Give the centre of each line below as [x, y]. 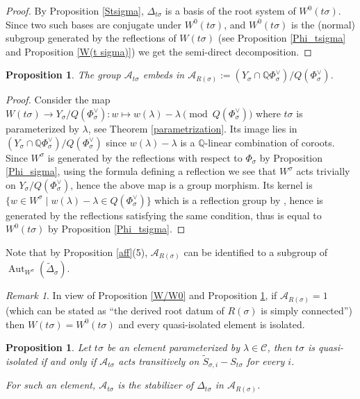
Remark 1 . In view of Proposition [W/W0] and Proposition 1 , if [141, 295]
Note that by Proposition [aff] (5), [77, 252]
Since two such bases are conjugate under [94, 24]
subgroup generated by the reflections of [91, 38]
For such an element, [51, 385]
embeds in [164, 75]
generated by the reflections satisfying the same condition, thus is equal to [164, 215]
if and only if [68, 360]
